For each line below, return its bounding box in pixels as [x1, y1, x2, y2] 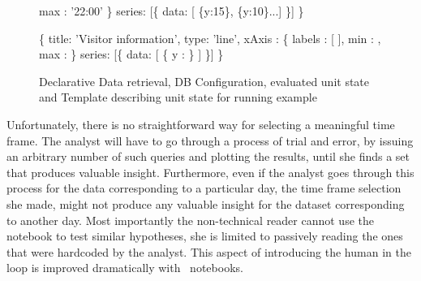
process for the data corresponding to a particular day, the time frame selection [6, 179, 402, 197]
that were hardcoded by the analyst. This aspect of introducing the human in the [6, 243, 411, 260]
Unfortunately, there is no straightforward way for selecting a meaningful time [6, 115, 395, 132]
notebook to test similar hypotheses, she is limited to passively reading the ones [6, 227, 403, 244]
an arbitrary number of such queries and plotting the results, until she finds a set [6, 148, 410, 165]
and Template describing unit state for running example [39, 89, 317, 106]
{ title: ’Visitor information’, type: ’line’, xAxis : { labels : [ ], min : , [39, 29, 381, 46]
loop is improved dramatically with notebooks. [6, 259, 243, 276]
